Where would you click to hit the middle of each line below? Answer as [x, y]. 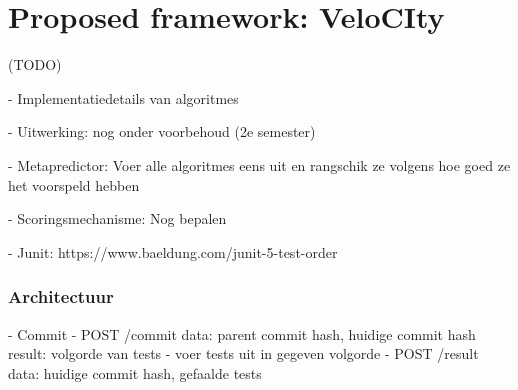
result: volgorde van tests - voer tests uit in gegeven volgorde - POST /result [243, 353]
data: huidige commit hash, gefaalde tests [135, 372]
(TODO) [35, 64]
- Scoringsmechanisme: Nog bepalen [117, 218]
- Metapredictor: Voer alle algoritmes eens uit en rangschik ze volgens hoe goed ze [259, 164]
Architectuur [61, 296]
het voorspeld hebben [74, 184]
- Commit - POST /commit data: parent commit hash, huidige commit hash [242, 333]
